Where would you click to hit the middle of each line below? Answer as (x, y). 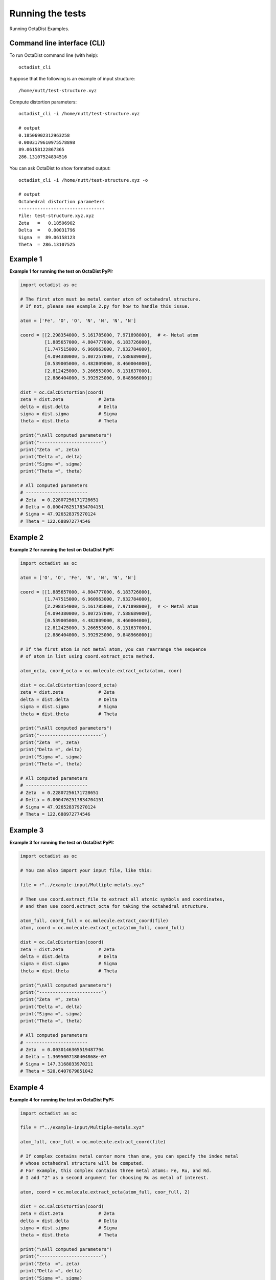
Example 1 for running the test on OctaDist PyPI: (61, 271)
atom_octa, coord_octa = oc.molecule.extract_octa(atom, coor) (101, 671)
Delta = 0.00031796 (47, 230)
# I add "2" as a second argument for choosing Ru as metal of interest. (114, 1178)
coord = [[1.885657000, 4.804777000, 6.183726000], (86, 592)
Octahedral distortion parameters (62, 201)
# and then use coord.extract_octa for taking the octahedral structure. (114, 906)
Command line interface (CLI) (57, 43)
